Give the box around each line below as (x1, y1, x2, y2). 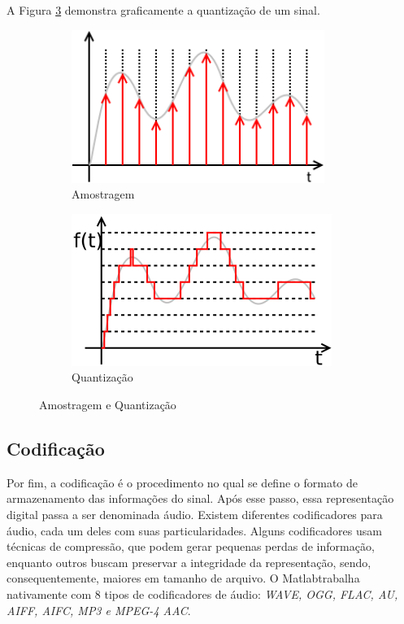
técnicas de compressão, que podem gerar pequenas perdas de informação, (7, 538, 375, 555)
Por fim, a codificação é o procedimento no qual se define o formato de (7, 473, 358, 491)
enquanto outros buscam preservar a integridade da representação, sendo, (7, 553, 371, 570)
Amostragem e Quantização (39, 395, 176, 412)
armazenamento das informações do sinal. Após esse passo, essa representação (7, 490, 394, 507)
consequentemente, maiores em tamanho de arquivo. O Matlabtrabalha (7, 569, 360, 587)
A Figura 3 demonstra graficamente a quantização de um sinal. (7, 2, 320, 18)
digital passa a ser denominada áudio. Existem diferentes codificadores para (7, 505, 383, 522)
